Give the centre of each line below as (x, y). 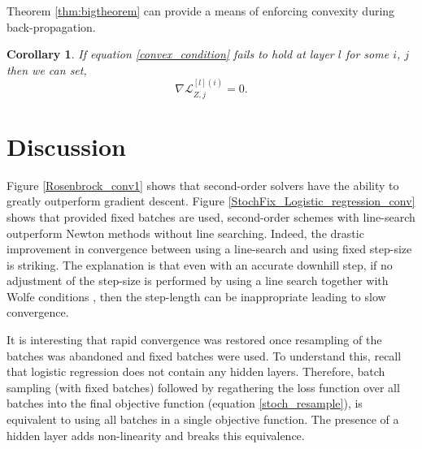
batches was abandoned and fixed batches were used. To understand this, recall (204, 355)
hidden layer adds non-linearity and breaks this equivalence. (156, 435)
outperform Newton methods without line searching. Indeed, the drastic (185, 233)
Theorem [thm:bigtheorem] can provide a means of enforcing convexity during (201, 11)
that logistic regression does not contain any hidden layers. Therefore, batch (196, 371)
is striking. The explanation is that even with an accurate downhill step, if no (200, 264)
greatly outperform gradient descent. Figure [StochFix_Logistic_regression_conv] (211, 201)
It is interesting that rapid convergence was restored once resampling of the (194, 340)
